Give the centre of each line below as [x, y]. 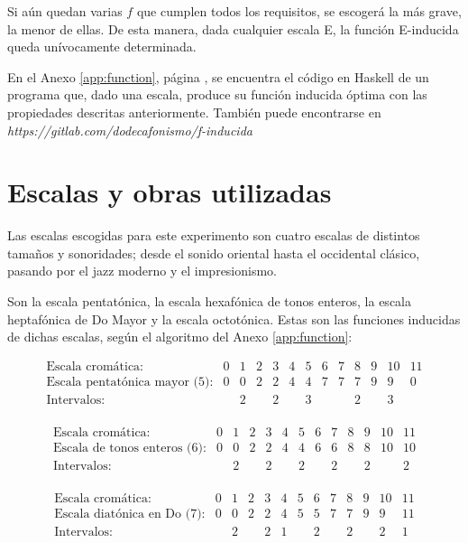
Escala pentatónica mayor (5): [130, 382]
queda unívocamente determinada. [102, 47]
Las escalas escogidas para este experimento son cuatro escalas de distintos [214, 235]
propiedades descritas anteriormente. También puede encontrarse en [194, 112]
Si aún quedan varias [65, 11]
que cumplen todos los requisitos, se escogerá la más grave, [299, 11]
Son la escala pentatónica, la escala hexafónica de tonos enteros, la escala [209, 301]
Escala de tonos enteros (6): [129, 449]
